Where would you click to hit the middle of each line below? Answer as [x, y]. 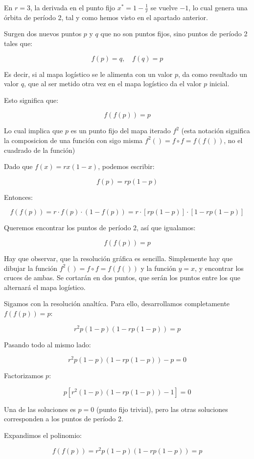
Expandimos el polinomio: [43, 435]
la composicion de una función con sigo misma [73, 140]
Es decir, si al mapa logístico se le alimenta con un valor [88, 74]
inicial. [219, 84]
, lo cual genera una [218, 7]
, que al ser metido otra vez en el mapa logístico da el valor [113, 84]
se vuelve [164, 7]
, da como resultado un [213, 74]
